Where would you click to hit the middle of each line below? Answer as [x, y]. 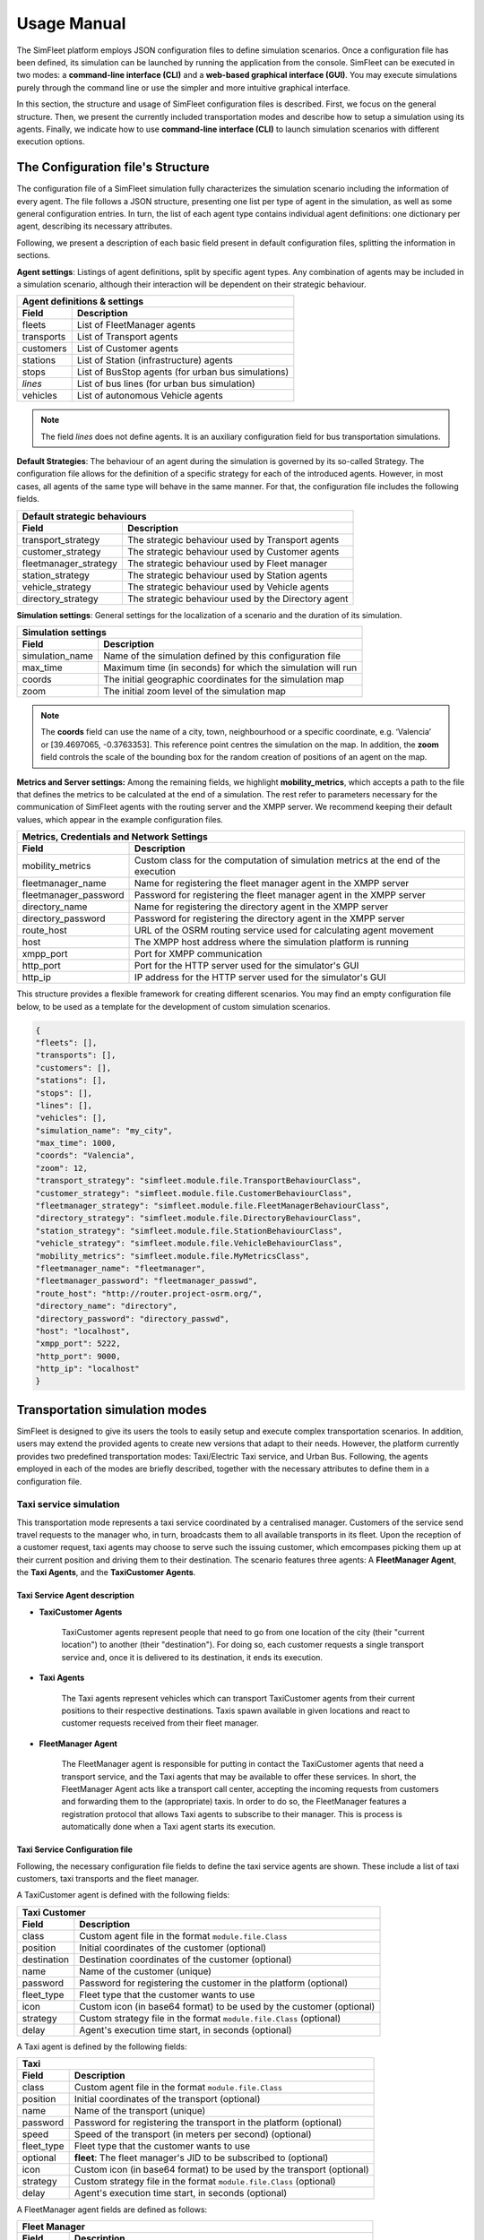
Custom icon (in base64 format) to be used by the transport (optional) [221, 2170]
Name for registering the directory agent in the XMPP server [262, 907]
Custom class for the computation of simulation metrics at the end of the [288, 860]
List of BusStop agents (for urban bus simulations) [183, 372]
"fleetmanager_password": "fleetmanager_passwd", [147, 1281]
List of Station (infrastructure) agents [155, 360]
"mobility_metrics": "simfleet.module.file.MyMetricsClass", [173, 1256]
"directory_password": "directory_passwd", [133, 1318]
